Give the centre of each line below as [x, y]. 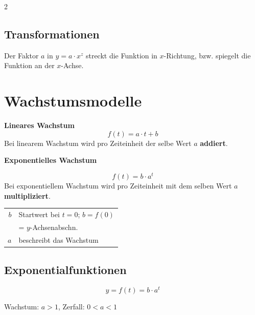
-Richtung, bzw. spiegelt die [207, 55]
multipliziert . [27, 195]
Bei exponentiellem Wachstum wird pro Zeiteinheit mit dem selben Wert [118, 185]
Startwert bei [39, 214]
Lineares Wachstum [39, 125]
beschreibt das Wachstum [59, 239]
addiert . [214, 143]
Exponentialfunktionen [65, 270]
